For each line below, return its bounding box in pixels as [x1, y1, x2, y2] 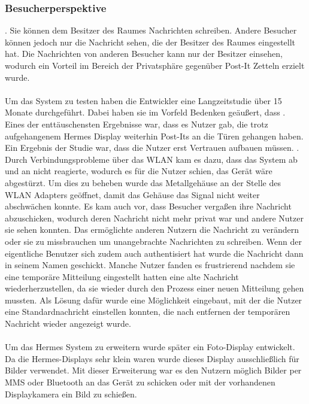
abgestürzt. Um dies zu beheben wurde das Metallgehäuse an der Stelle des [5, 176, 281, 189]
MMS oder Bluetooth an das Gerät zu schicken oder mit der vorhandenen [5, 376, 275, 388]
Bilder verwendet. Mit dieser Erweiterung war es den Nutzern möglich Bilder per [5, 364, 302, 376]
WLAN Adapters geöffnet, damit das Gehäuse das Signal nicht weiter [5, 188, 260, 201]
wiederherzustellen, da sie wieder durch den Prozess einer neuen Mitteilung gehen [5, 282, 304, 294]
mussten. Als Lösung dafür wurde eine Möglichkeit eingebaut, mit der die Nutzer [5, 293, 302, 306]
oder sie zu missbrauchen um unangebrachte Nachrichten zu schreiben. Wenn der [5, 235, 302, 247]
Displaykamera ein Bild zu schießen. [5, 387, 137, 400]
